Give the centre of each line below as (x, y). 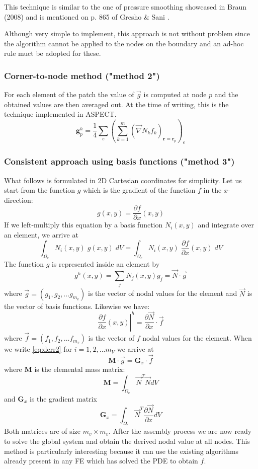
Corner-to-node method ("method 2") (82, 75)
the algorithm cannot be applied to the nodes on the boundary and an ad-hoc (124, 43)
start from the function (39, 190)
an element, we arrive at (41, 234)
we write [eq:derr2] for (38, 349)
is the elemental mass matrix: (80, 369)
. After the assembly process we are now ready (180, 431)
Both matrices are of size (42, 431)
